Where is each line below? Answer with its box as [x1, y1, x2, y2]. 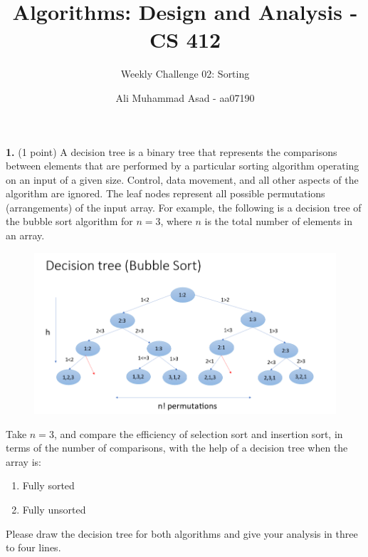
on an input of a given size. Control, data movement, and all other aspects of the [6, 172, 359, 187]
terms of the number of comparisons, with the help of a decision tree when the [6, 440, 348, 455]
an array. [6, 228, 45, 243]
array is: [6, 454, 41, 469]
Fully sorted [22, 478, 75, 493]
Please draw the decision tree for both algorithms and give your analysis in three [6, 526, 358, 541]
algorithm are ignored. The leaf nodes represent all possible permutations [6, 186, 325, 201]
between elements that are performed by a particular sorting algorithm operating [6, 158, 359, 173]
